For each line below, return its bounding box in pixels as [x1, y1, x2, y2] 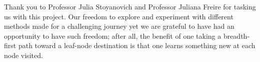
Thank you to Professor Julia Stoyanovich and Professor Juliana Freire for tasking [4, 1, 256, 11]
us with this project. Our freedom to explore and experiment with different [4, 11, 233, 21]
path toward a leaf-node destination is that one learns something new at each [18, 40, 255, 51]
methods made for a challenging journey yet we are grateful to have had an [4, 21, 234, 31]
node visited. [4, 50, 43, 60]
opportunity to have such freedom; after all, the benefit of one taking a [4, 30, 221, 41]
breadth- [223, 30, 250, 41]
